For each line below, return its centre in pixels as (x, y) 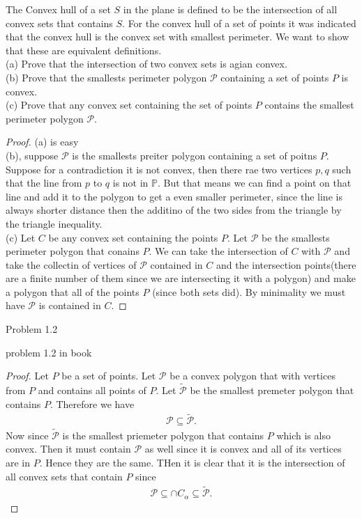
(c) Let (21, 237)
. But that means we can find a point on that (255, 183)
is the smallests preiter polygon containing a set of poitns (195, 155)
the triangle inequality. (54, 223)
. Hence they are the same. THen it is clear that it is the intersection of (192, 462)
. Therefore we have (92, 403)
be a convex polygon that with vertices (252, 376)
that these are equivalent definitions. (84, 50)
